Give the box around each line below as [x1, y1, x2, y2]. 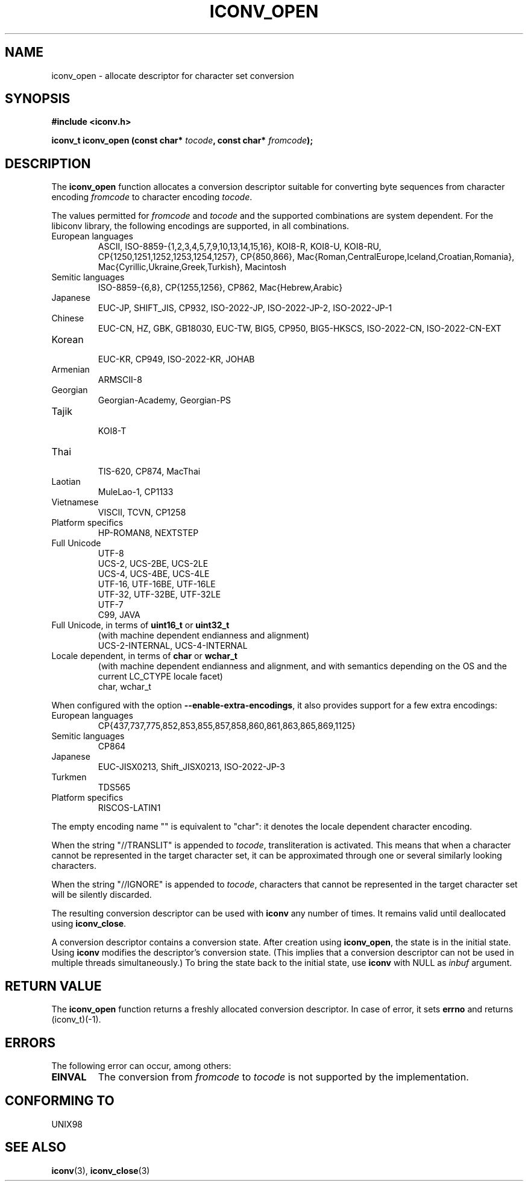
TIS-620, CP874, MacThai [98, 466, 201, 477]
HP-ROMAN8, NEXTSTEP [98, 528, 199, 538]
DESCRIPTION [5, 156, 91, 171]
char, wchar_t [98, 681, 151, 692]
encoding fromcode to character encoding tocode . [51, 192, 253, 203]
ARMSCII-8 [98, 374, 142, 385]
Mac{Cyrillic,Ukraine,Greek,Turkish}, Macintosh [98, 262, 287, 273]
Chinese [51, 313, 84, 324]
